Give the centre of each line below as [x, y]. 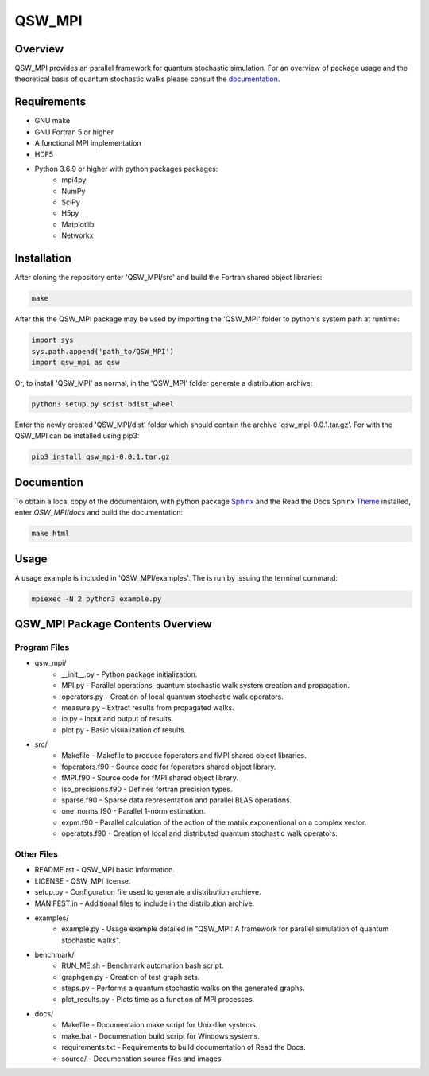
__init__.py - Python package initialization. [129, 674]
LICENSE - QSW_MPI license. [83, 881]
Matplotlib [78, 224]
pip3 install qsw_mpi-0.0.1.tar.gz [100, 457]
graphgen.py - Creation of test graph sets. [131, 977]
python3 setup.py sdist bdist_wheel [103, 404]
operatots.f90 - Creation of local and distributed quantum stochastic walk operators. [199, 833]
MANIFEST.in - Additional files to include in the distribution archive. [145, 903]
